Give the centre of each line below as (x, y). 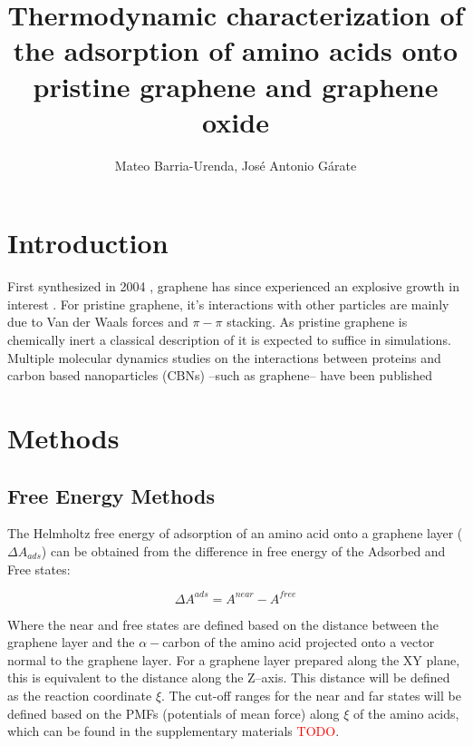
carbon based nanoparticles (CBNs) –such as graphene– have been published (220, 375)
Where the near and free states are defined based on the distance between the (223, 624)
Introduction (88, 243)
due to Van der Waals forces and (98, 322)
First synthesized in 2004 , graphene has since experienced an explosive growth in (233, 286)
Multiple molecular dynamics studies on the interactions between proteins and (224, 357)
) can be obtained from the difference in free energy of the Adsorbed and (243, 550)
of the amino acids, (406, 713)
